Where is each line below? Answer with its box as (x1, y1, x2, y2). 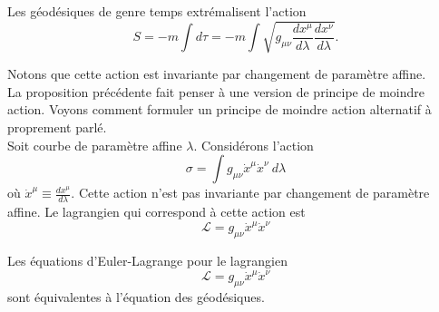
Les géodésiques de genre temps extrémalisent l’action (7, 2, 307, 20)
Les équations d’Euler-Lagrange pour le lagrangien (7, 251, 288, 270)
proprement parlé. (7, 118, 107, 136)
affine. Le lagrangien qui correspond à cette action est (7, 202, 306, 221)
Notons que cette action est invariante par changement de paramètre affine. (7, 64, 426, 83)
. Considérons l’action (193, 135, 314, 154)
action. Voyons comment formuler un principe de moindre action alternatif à (7, 100, 432, 119)
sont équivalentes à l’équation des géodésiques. (7, 288, 265, 307)
